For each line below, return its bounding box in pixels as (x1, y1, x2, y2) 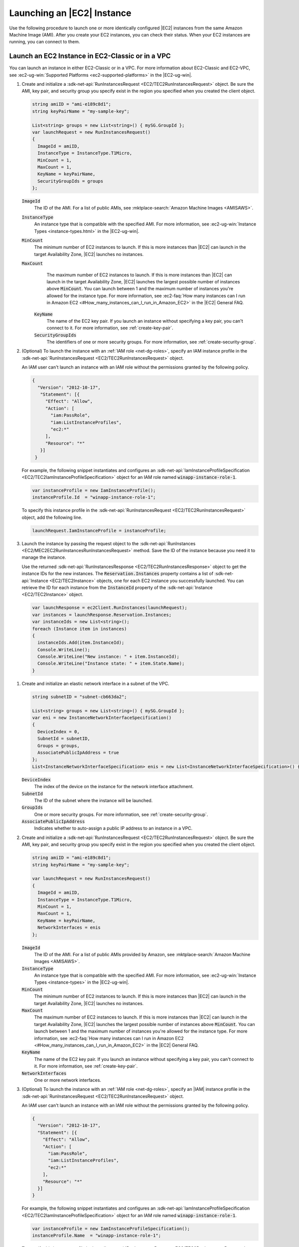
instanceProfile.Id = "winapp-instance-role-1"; (32, 494, 156, 500)
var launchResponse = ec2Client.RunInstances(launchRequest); (32, 605, 187, 611)
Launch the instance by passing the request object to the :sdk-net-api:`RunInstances (21, 540, 196, 546)
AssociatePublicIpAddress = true (37, 750, 119, 755)
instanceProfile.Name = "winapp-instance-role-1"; (32, 1233, 161, 1239)
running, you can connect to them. (9, 39, 80, 45)
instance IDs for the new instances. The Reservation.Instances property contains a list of (21, 571, 214, 577)
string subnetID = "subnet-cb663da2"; (32, 694, 127, 699)
